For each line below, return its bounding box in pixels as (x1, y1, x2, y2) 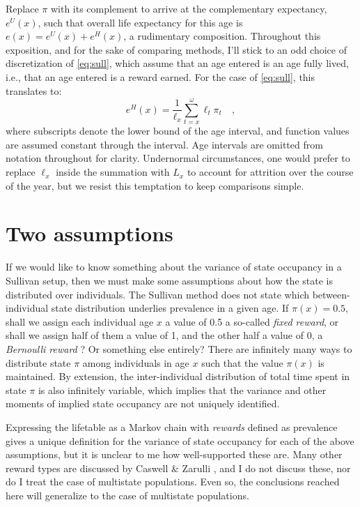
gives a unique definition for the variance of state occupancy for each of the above (6, 433, 354, 448)
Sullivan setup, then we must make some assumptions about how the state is (6, 273, 333, 287)
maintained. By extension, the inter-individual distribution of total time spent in (6, 369, 350, 384)
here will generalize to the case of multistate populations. (6, 487, 249, 502)
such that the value (201, 355, 283, 370)
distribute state (6, 355, 71, 370)
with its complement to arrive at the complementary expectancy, (50, 1, 327, 15)
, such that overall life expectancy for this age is (38, 15, 243, 29)
